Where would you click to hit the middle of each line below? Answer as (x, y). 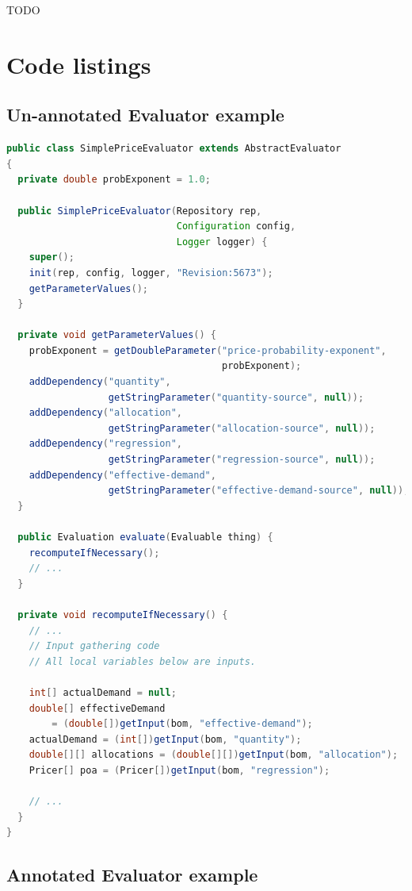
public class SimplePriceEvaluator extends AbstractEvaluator (174, 149)
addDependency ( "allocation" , (105, 413)
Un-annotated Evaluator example (145, 115)
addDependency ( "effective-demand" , (122, 475)
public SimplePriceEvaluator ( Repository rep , (140, 211)
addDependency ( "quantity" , (100, 382)
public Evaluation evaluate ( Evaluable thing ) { (145, 538)
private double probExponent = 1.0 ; (114, 180)
